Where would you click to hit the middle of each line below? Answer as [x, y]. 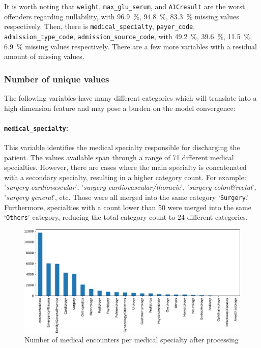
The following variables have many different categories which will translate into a [130, 97]
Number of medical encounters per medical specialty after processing [132, 340]
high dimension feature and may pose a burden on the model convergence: [120, 108]
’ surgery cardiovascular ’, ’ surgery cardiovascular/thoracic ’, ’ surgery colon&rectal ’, [130, 187]
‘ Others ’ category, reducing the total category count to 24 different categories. [126, 217]
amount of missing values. [44, 56]
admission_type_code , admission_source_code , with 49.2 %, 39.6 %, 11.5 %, [128, 36]
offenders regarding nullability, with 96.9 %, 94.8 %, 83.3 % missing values [122, 16]
